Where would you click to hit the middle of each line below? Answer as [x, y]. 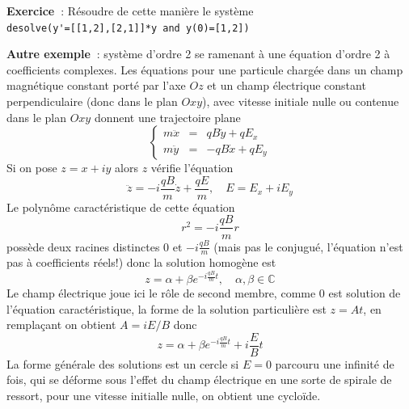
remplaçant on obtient [61, 325]
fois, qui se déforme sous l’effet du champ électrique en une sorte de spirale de [199, 379]
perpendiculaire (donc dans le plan [92, 101]
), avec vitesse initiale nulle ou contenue [301, 101]
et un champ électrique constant [287, 85]
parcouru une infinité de [335, 363]
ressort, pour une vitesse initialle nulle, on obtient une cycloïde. [164, 396]
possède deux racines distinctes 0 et [95, 246]
